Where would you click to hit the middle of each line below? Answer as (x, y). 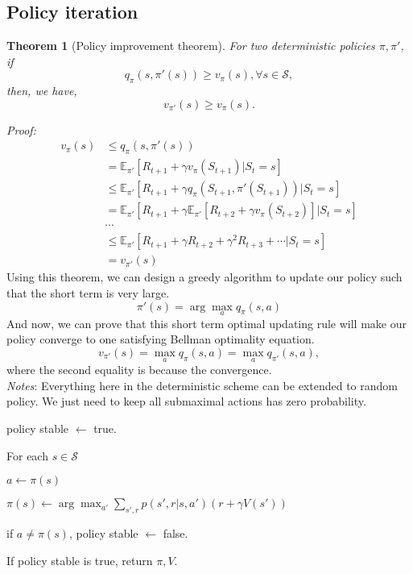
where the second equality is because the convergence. (139, 370)
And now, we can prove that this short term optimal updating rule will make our (206, 323)
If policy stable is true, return (80, 560)
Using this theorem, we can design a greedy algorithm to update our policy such (204, 277)
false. (176, 532)
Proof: (21, 129)
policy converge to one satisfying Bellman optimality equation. (161, 339)
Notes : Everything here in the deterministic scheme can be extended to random (202, 385)
